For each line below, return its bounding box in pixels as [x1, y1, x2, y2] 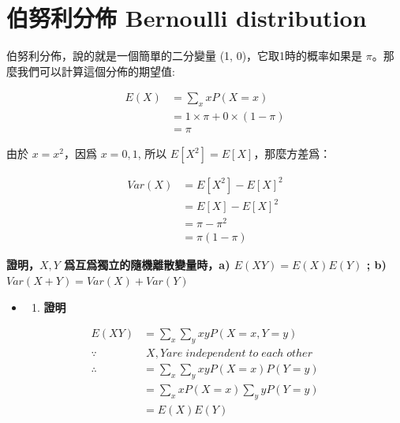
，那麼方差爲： [253, 145, 331, 162]
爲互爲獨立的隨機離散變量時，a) [64, 256, 230, 273]
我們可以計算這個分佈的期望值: [17, 62, 175, 79]
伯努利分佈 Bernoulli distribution [6, 2, 367, 34]
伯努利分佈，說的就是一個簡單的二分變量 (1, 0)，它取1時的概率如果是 [6, 47, 363, 64]
